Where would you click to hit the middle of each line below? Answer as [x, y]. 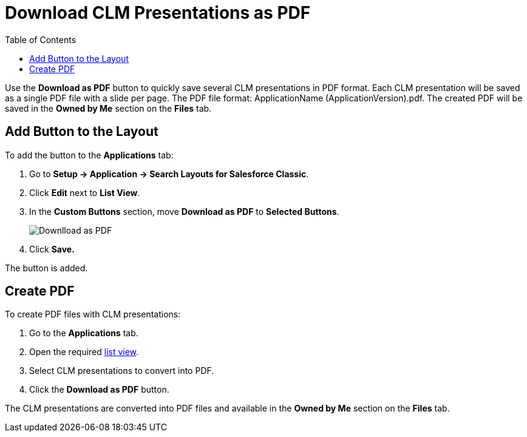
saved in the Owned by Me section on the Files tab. [108, 108]
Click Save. [52, 249]
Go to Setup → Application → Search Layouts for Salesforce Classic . [169, 174]
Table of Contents [41, 39]
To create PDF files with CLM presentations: [93, 314]
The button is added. [46, 268]
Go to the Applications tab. [84, 333]
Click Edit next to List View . [85, 192]
